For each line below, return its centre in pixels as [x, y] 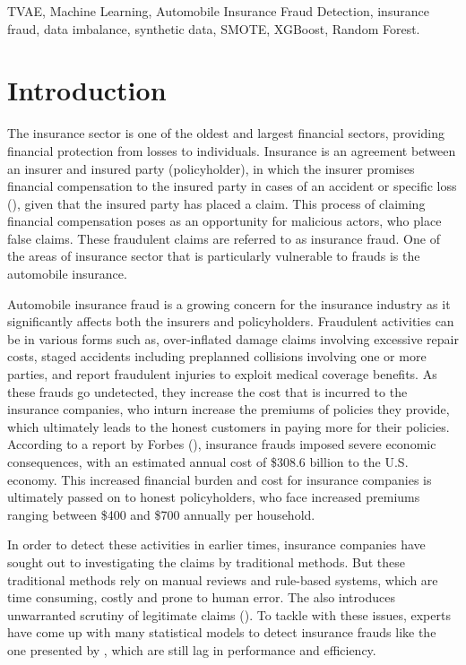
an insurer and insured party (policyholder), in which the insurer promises [211, 168]
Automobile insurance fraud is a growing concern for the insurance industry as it [229, 303]
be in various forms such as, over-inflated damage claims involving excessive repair [233, 338]
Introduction [87, 90]
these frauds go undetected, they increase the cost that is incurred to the [207, 391]
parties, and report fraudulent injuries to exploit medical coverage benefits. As [222, 374]
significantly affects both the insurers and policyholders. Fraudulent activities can [231, 321]
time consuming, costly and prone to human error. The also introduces [201, 597]
